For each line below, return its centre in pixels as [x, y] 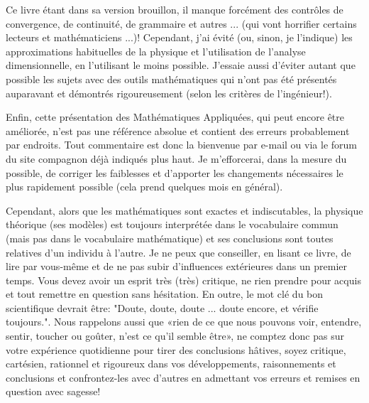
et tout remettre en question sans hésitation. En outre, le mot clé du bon [165, 294]
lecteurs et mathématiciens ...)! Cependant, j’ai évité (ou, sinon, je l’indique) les [179, 37]
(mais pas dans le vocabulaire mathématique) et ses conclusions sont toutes [170, 238]
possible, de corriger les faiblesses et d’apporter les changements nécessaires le [175, 172]
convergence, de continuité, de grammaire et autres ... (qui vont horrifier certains [181, 23]
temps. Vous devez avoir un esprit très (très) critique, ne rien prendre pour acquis [183, 280]
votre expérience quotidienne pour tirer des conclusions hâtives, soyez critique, [176, 349]
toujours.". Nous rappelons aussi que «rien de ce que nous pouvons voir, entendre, [184, 322]
